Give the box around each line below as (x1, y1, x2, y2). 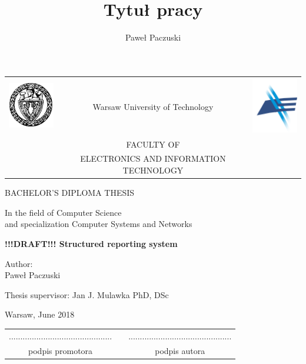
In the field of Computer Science (5, 206, 122, 218)
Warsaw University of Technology (92, 100, 214, 112)
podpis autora (155, 344, 205, 356)
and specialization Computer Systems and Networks (5, 218, 192, 230)
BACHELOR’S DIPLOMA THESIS (5, 186, 135, 199)
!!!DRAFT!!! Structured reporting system (5, 237, 178, 249)
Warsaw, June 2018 (5, 308, 75, 320)
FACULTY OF (126, 138, 180, 150)
